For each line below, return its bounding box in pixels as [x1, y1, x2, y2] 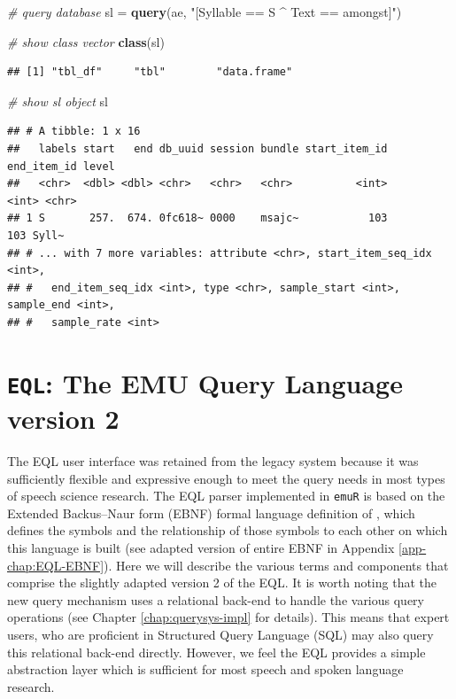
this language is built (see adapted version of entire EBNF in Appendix [7, 538, 395, 556]
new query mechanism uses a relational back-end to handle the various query [7, 590, 425, 609]
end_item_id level [7, 159, 115, 173]
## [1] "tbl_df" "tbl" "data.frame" [7, 66, 293, 79]
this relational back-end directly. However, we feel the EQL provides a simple [7, 642, 426, 661]
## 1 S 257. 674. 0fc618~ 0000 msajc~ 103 [7, 212, 388, 225]
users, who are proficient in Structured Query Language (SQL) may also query [7, 625, 434, 643]
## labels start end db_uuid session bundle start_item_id [7, 142, 388, 155]
